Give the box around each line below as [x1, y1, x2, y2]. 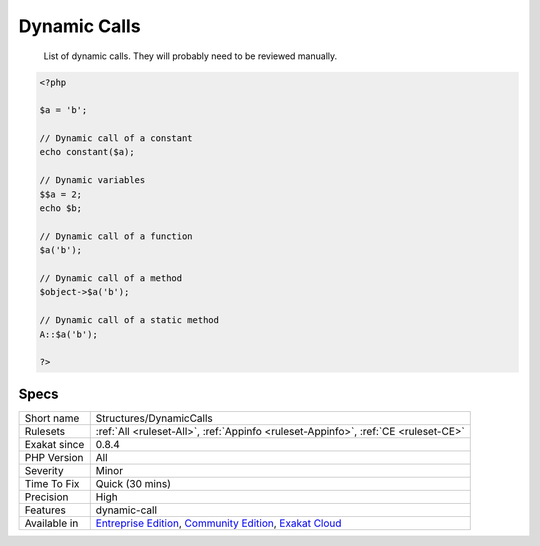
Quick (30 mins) [95, 476, 172, 490]
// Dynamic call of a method [39, 273, 183, 284]
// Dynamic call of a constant [39, 133, 194, 144]
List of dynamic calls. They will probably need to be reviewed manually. [43, 50, 338, 62]
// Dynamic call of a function [39, 230, 194, 242]
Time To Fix [24, 476, 80, 490]
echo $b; [39, 203, 83, 214]
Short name [24, 411, 80, 425]
